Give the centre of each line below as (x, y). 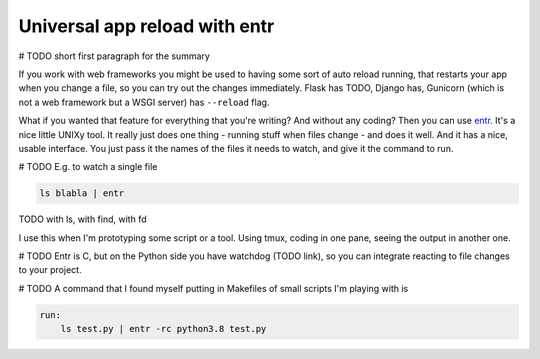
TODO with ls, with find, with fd (82, 219)
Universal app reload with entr (146, 26)
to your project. (50, 270)
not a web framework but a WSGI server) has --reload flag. (144, 102)
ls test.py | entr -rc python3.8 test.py (163, 329)
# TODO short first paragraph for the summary (114, 56)
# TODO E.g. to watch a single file (88, 167)
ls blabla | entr (82, 193)
